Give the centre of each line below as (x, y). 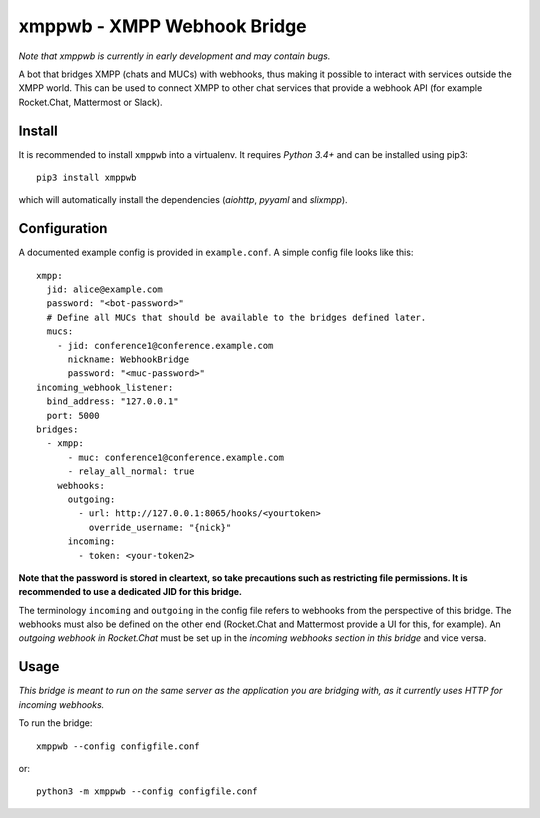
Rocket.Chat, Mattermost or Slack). (91, 102)
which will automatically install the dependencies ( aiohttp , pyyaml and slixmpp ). (183, 200)
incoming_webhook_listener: (105, 387)
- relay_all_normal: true (131, 471)
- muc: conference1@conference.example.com (176, 457)
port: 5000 (73, 415)
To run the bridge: (55, 723)
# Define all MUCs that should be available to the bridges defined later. (236, 317)
